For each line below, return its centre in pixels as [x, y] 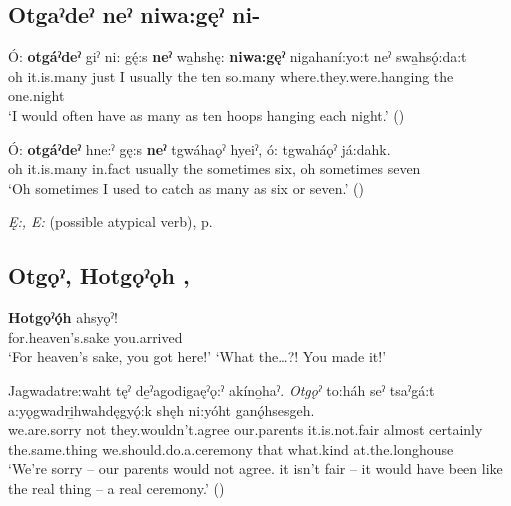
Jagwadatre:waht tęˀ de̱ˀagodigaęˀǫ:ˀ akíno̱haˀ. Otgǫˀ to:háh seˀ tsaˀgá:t [221, 389]
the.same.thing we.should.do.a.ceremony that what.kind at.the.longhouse [231, 448]
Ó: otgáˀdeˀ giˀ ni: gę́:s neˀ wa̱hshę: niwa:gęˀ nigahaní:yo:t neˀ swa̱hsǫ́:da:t [237, 56]
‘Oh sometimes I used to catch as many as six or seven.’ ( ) [186, 187]
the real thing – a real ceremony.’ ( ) [116, 487]
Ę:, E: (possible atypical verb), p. [110, 221]
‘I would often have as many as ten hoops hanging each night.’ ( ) [206, 114]
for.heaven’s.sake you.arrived [95, 336]
